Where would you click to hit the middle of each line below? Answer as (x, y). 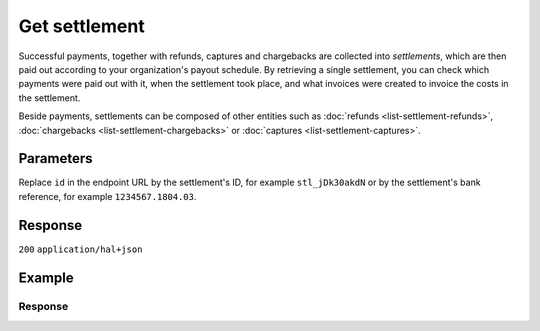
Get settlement (81, 26)
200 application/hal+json (80, 249)
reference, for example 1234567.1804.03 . (107, 196)
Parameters (55, 158)
